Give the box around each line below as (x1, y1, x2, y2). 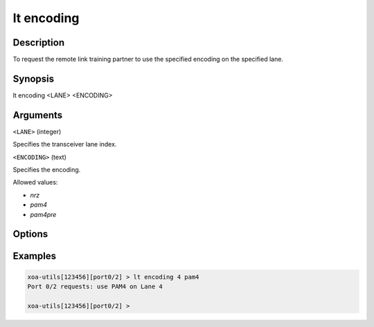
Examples (12, 250, 57, 262)
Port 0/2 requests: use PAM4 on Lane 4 (27, 283, 163, 290)
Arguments (12, 109, 63, 121)
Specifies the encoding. (12, 166, 81, 174)
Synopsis (12, 73, 55, 84)
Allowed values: (12, 178, 58, 187)
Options (12, 228, 48, 240)
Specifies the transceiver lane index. (12, 140, 117, 149)
